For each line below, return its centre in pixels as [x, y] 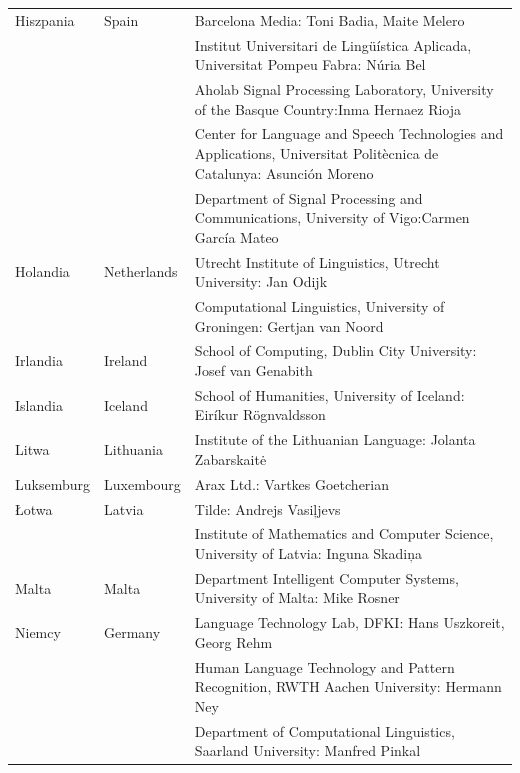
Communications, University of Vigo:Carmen [332, 217]
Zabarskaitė [230, 458]
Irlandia [39, 360]
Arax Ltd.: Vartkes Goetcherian [292, 483]
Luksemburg [52, 483]
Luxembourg [142, 483]
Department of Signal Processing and [308, 197]
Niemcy [38, 632]
